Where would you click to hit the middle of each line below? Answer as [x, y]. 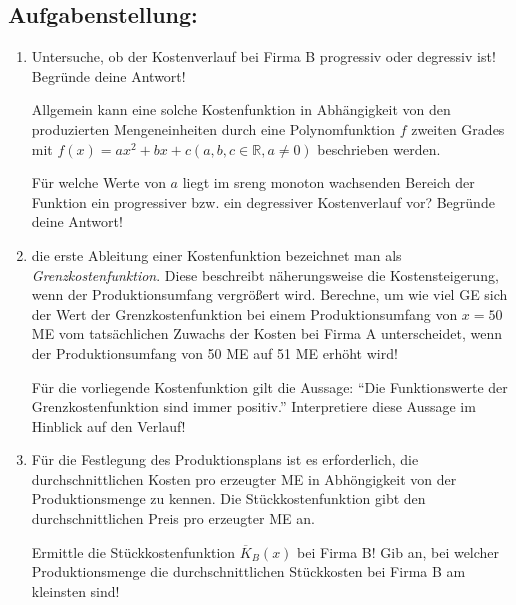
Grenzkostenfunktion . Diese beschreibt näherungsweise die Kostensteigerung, [265, 274]
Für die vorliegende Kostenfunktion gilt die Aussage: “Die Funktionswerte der [269, 386]
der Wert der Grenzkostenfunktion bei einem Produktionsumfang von [244, 313]
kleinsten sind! [75, 590]
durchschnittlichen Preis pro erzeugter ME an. [173, 518]
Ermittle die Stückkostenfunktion [133, 551]
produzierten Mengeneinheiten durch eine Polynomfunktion [213, 128]
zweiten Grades [458, 128]
